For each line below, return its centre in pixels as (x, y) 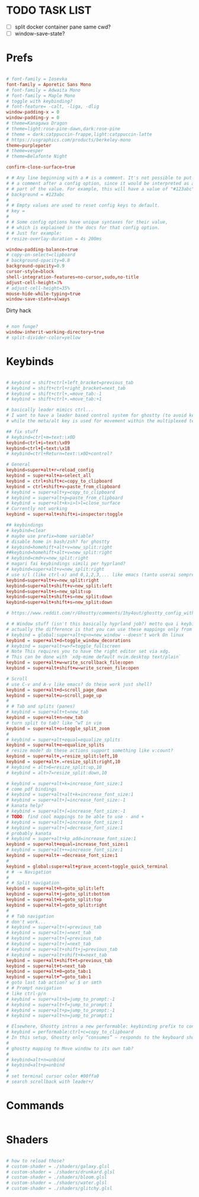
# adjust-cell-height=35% (38, 288)
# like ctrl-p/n (26, 994)
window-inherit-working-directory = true (55, 332)
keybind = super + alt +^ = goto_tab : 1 (49, 977)
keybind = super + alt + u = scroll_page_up (54, 695)
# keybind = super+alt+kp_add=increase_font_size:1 (71, 839)
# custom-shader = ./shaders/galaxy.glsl (58, 1166)
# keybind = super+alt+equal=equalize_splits (63, 740)
